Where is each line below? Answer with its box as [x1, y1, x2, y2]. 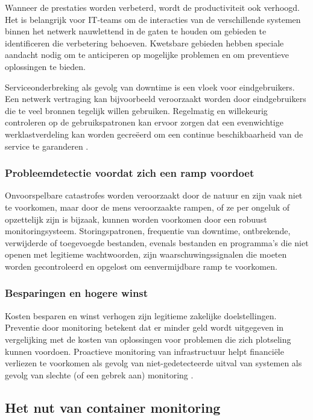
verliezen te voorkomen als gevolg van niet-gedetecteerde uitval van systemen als [5, 357, 302, 369]
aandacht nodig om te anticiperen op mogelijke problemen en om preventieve [5, 48, 289, 61]
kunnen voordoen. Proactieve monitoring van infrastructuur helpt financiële [5, 345, 284, 357]
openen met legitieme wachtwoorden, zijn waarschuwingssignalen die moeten [5, 248, 287, 261]
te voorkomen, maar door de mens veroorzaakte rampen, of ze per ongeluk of [5, 200, 290, 213]
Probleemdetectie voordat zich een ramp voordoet [5, 165, 255, 180]
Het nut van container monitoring [5, 398, 221, 416]
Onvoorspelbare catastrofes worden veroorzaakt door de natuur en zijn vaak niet [5, 189, 303, 202]
